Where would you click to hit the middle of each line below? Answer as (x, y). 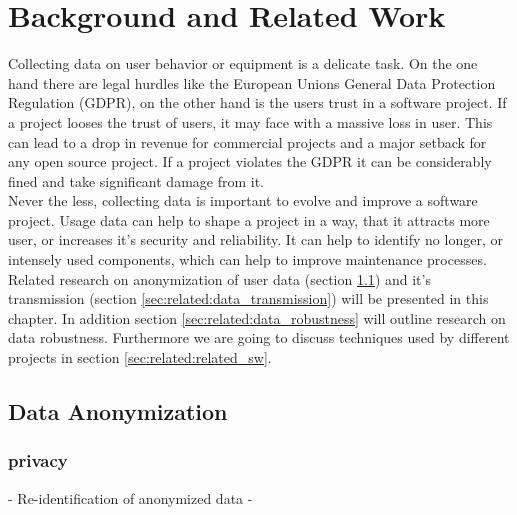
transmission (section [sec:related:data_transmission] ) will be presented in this (248, 298)
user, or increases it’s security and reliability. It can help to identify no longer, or (255, 239)
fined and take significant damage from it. (136, 180)
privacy (38, 460)
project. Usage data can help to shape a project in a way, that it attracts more (249, 219)
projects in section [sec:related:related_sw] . (140, 357)
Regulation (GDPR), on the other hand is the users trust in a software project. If (257, 102)
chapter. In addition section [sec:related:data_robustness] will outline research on (257, 317)
